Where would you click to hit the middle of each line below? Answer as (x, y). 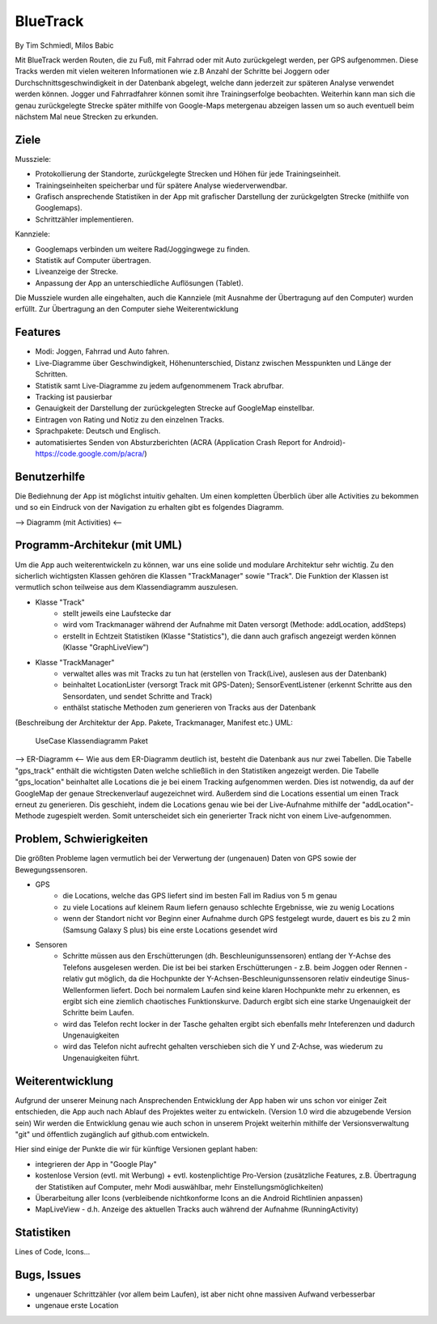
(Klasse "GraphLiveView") (106, 647)
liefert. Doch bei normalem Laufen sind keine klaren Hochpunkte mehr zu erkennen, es (255, 990)
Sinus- (399, 978)
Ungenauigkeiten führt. (101, 1058)
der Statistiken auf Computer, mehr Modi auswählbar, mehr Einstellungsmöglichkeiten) (179, 1186)
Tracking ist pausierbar (74, 397)
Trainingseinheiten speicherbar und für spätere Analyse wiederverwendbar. (161, 185)
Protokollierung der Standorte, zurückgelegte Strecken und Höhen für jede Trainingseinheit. (188, 174)
